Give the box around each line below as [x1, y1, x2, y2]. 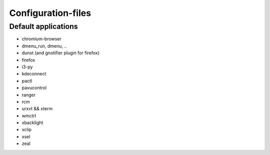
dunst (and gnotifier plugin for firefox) [21, 50, 100, 56]
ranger [21, 92, 36, 98]
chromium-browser [21, 36, 62, 42]
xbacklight [21, 120, 43, 126]
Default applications [9, 22, 78, 31]
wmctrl [21, 113, 36, 119]
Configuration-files [9, 7, 91, 18]
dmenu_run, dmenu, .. [21, 43, 67, 49]
